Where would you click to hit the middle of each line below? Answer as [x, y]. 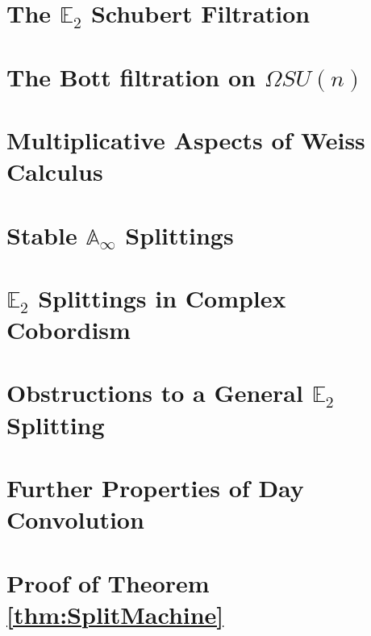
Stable [42, 234]
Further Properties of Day [155, 487]
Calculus [55, 172]
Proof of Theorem [108, 582]
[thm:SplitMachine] [115, 614]
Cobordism [69, 330]
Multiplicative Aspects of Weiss [186, 139]
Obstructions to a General [155, 393]
